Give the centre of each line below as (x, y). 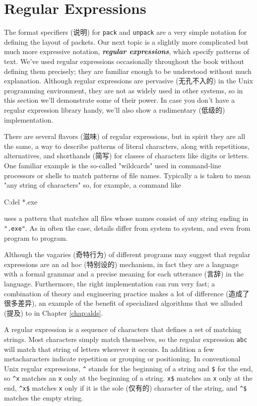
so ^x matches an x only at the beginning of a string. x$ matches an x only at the (128, 378)
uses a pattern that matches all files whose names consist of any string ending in (126, 218)
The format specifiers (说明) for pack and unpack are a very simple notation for (126, 32)
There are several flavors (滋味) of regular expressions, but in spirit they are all (125, 136)
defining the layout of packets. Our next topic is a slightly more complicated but (126, 41)
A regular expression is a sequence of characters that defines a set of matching (123, 329)
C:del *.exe (21, 201)
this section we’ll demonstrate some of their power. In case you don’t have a (120, 100)
